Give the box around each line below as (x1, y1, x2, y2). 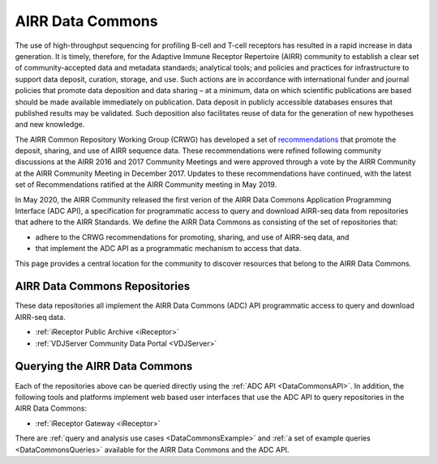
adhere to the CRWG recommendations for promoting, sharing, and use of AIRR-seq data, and (35, 232, 350, 242)
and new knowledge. (15, 120, 85, 130)
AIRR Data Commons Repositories (15, 279, 191, 293)
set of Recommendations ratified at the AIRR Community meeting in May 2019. (15, 180, 277, 189)
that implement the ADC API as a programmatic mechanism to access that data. (35, 244, 302, 253)
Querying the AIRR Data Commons (15, 360, 193, 373)
